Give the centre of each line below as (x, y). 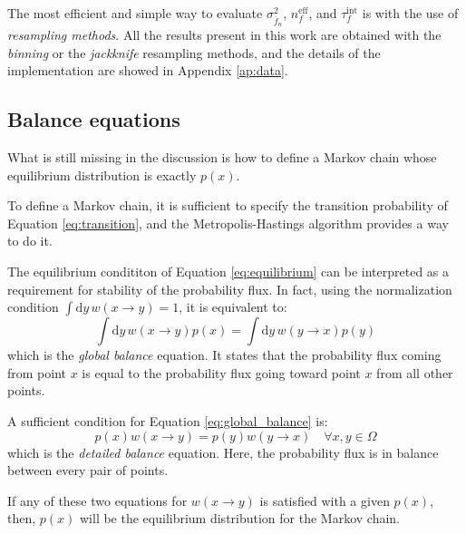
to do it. (30, 241)
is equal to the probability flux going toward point (221, 372)
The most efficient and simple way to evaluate (135, 13)
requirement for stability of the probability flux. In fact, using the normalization (230, 289)
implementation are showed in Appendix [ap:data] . (148, 70)
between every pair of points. (88, 470)
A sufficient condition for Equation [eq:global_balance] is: (168, 421)
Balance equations (94, 119)
